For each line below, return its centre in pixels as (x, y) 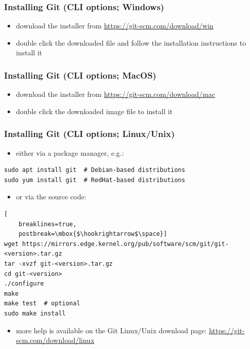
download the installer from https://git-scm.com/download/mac (115, 94)
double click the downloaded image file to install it (94, 111)
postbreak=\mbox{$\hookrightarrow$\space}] (93, 234)
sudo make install (35, 313)
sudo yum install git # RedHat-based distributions (95, 180)
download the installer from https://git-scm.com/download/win (115, 26)
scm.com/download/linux (55, 340)
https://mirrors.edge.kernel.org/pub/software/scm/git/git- (125, 244)
